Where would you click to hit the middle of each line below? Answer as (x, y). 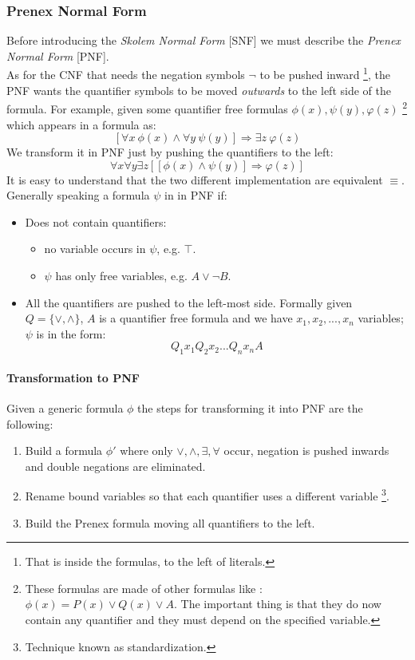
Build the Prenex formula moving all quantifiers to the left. (170, 522)
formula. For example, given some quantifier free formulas (147, 108)
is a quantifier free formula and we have (196, 318)
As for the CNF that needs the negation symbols (126, 75)
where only (146, 451)
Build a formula (64, 451)
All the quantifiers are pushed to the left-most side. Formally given (189, 302)
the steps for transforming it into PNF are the (250, 408)
